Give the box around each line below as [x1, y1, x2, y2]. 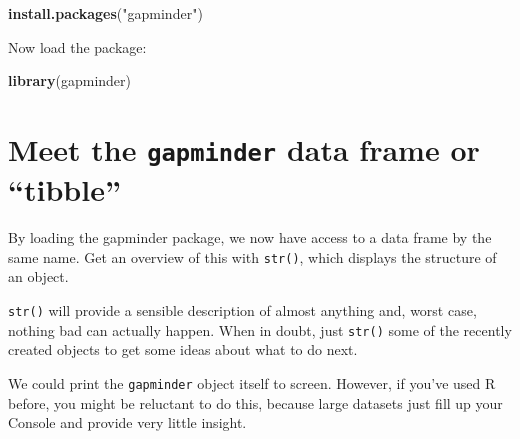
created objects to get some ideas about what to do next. [8, 339, 358, 360]
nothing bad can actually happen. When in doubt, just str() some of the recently [8, 319, 512, 340]
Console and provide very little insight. [8, 412, 247, 433]
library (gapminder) [8, 70, 131, 91]
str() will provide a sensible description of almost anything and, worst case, [8, 300, 477, 321]
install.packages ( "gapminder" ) [8, 3, 203, 23]
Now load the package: [8, 36, 147, 57]
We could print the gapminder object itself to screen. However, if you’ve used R [8, 372, 496, 393]
